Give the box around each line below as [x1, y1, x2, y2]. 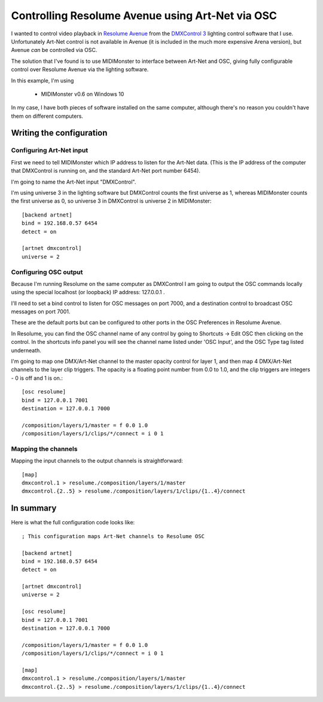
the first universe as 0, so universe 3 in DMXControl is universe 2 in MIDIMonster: [11, 197, 212, 205]
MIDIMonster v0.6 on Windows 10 [41, 90, 124, 97]
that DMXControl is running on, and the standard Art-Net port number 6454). [11, 167, 200, 175]
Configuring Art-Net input [11, 146, 89, 155]
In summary [11, 503, 57, 514]
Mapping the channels [11, 444, 78, 453]
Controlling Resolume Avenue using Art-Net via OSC [11, 9, 278, 22]
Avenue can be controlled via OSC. [11, 47, 97, 54]
